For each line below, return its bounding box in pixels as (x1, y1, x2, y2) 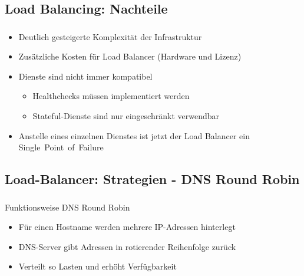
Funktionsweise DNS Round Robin (5, 201, 130, 213)
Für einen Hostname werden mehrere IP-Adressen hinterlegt (18, 221, 236, 233)
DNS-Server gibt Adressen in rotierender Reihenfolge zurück (18, 240, 236, 252)
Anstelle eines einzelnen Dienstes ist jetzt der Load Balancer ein (18, 129, 250, 142)
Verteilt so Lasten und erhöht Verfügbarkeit (18, 260, 177, 272)
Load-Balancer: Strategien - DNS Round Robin (5, 170, 300, 188)
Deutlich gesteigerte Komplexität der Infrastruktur (18, 30, 202, 42)
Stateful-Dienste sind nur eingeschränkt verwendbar (32, 110, 219, 122)
